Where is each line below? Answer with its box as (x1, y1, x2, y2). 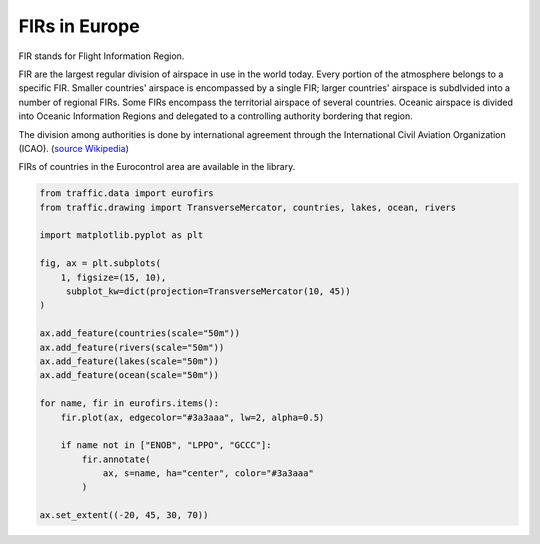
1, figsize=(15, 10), (60, 271, 167, 283)
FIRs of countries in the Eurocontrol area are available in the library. (18, 161, 296, 173)
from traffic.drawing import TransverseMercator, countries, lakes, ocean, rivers (39, 201, 457, 213)
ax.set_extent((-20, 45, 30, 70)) (39, 510, 209, 521)
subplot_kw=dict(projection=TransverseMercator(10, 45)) (65, 286, 351, 297)
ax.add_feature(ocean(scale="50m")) (39, 370, 220, 381)
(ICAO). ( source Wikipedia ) (18, 142, 130, 154)
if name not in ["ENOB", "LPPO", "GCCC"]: (60, 440, 272, 451)
